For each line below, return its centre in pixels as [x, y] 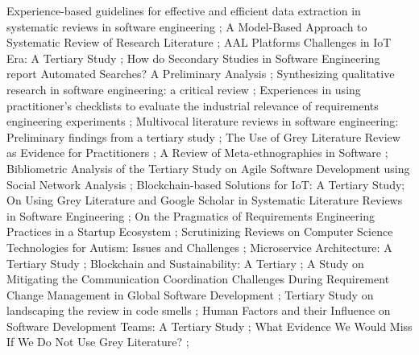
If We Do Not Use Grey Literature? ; [98, 342]
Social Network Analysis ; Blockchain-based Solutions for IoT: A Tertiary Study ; [206, 184]
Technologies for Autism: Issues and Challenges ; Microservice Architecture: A [199, 247]
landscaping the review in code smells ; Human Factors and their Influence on [199, 310]
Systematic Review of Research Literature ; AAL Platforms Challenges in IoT [199, 42]
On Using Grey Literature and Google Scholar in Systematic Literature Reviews [205, 200]
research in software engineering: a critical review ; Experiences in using [184, 89]
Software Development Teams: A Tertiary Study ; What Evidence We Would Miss [209, 326]
